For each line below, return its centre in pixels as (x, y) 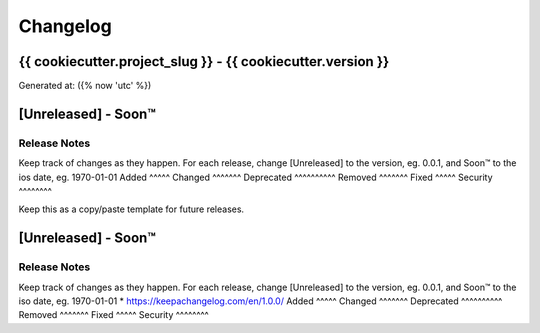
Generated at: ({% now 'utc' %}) (85, 86)
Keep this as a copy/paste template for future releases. (131, 209)
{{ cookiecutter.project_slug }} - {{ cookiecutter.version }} (204, 61)
